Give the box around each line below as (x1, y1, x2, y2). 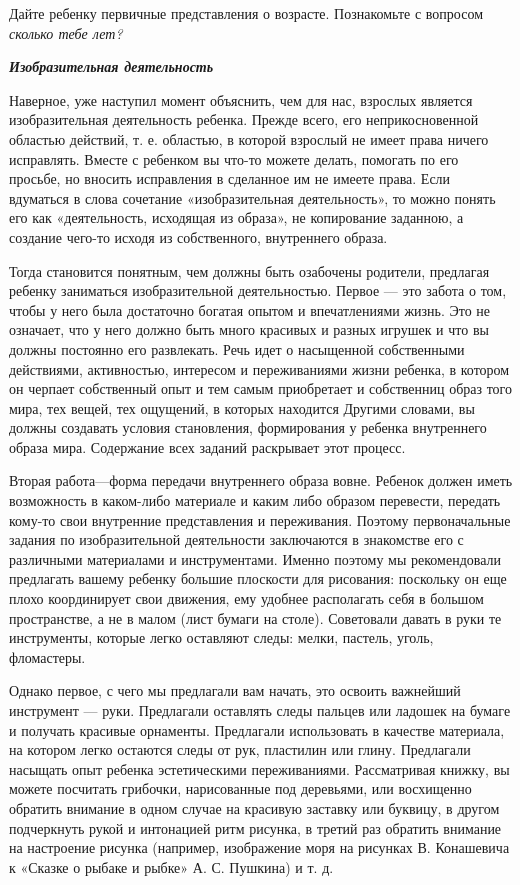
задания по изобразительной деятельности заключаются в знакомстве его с (9, 529, 464, 550)
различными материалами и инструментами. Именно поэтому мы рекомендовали (9, 548, 501, 569)
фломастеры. (9, 646, 86, 667)
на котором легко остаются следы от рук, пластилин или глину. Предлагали (9, 739, 471, 760)
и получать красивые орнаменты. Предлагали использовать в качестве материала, (9, 719, 505, 740)
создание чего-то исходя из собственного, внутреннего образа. (9, 226, 388, 247)
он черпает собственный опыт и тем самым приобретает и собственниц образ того (9, 378, 513, 399)
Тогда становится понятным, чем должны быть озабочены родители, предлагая (9, 260, 490, 281)
